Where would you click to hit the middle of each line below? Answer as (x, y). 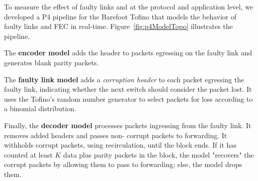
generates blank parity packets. (52, 62)
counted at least (28, 154)
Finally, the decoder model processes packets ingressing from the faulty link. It (128, 125)
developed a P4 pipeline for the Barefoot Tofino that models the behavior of (120, 16)
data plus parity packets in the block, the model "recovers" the (158, 154)
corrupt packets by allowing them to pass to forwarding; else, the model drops (123, 164)
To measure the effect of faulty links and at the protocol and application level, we (129, 6)
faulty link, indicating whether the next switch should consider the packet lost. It (128, 89)
